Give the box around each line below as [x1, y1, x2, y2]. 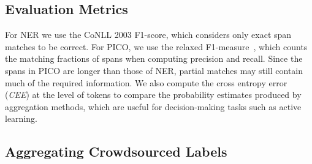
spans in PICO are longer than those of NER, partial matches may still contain [5, 64, 303, 76]
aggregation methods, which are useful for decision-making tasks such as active [5, 100, 302, 113]
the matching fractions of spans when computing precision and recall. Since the [5, 52, 303, 65]
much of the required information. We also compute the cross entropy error [5, 76, 287, 89]
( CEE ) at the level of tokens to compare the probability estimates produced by [5, 88, 302, 101]
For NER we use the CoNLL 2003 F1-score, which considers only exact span [5, 28, 292, 41]
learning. [5, 112, 37, 125]
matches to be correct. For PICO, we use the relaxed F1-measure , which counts [5, 40, 308, 53]
